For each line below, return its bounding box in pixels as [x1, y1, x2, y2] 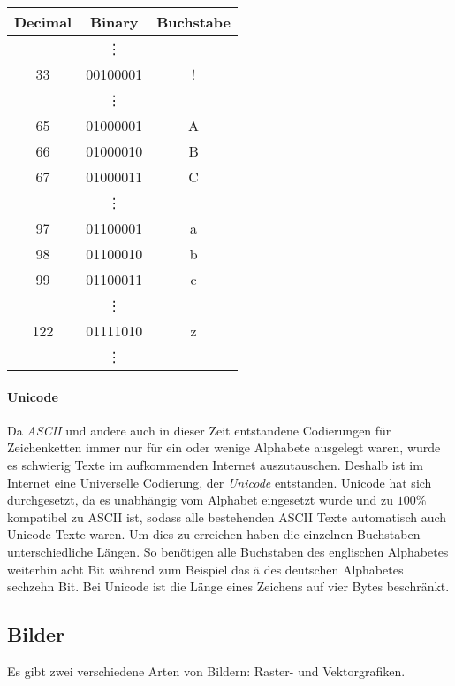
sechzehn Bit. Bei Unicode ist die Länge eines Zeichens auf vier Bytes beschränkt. [7, 577, 450, 596]
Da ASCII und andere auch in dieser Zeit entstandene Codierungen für [7, 420, 391, 439]
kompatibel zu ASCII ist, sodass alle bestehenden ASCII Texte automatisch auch [7, 507, 447, 526]
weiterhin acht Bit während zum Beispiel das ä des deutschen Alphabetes [7, 559, 404, 578]
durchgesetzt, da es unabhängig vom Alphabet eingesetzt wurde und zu [7, 490, 394, 509]
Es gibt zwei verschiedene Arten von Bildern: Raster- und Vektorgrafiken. [7, 661, 406, 680]
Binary [89, 12, 139, 32]
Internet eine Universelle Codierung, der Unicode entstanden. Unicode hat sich [7, 473, 432, 491]
